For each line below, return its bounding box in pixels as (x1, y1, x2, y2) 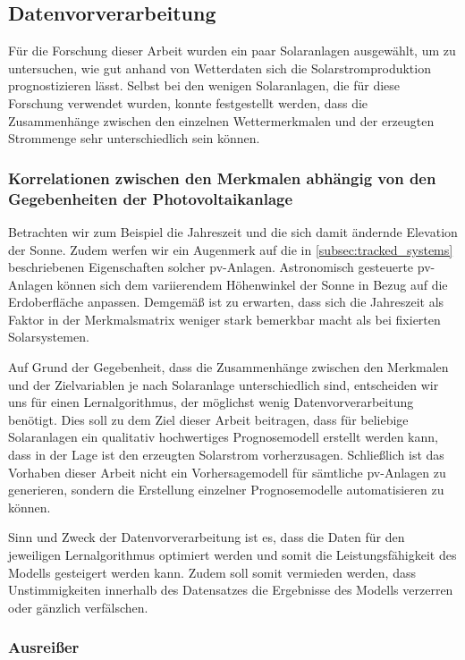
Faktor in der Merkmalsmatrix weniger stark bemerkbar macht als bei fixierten (8, 309, 441, 328)
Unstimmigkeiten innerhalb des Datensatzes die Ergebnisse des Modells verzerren (8, 580, 453, 599)
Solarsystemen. (8, 327, 89, 346)
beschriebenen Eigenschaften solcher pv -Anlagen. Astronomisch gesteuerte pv (8, 258, 431, 276)
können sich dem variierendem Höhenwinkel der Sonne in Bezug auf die (56, 275, 448, 293)
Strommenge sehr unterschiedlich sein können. (8, 129, 260, 148)
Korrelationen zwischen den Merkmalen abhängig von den (8, 166, 436, 189)
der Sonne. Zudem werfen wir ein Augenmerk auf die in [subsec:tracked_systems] (8, 240, 453, 258)
